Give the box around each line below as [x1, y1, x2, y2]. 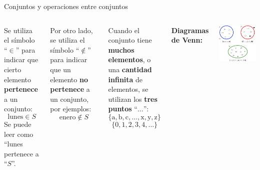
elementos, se [108, 84, 148, 94]
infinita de [108, 74, 143, 84]
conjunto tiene [108, 35, 152, 45]
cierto [4, 64, 21, 74]
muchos [108, 44, 134, 55]
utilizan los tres [108, 93, 157, 104]
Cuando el [108, 25, 139, 35]
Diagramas [171, 25, 209, 35]
